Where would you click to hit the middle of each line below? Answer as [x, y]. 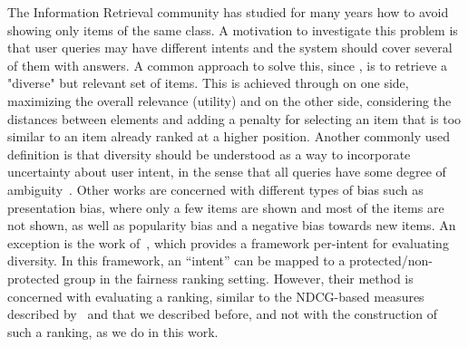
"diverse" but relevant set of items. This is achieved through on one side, [208, 83]
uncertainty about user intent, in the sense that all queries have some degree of [227, 172]
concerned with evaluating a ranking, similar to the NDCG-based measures [216, 296]
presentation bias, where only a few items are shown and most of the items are [226, 207]
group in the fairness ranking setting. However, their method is [239, 278]
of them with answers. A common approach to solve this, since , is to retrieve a [228, 65]
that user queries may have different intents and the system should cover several [230, 48]
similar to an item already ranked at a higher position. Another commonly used [229, 136]
